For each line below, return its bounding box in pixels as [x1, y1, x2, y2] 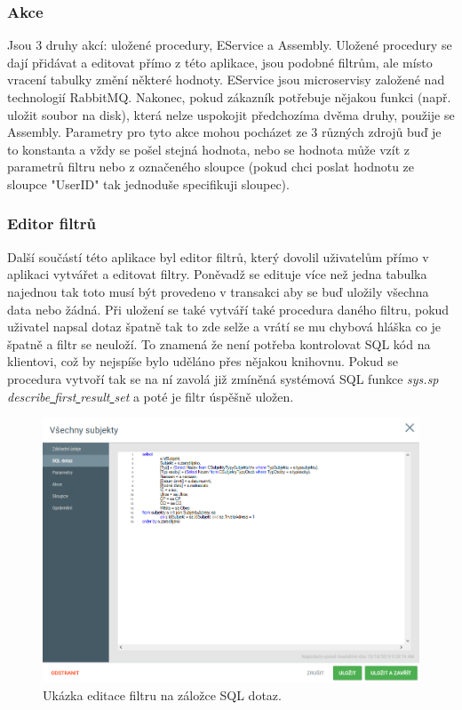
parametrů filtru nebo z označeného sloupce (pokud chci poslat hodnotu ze [7, 157, 415, 176]
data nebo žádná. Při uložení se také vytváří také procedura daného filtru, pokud [7, 299, 450, 318]
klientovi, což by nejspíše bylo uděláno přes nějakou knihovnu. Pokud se [7, 352, 399, 371]
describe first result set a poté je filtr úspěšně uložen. [7, 387, 294, 405]
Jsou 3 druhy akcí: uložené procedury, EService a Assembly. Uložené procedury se [7, 36, 452, 54]
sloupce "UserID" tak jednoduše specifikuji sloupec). [7, 174, 290, 193]
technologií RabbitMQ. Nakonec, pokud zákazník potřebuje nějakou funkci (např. [7, 88, 451, 106]
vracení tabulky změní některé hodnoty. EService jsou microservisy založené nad [7, 70, 445, 89]
